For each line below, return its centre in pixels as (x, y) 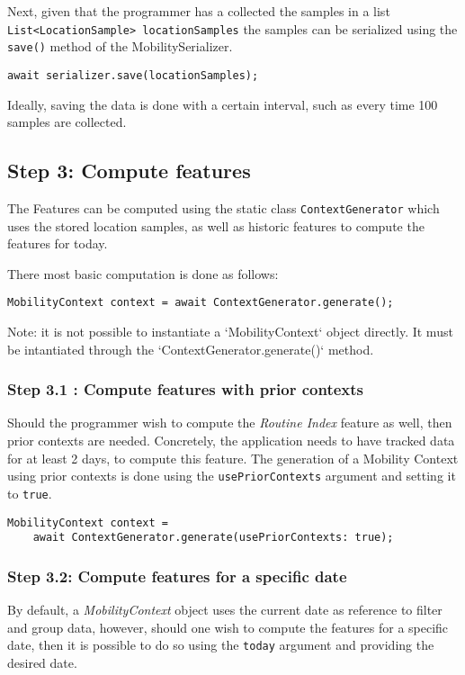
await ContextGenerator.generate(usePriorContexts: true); (213, 538)
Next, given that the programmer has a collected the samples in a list (199, 11)
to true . (30, 493)
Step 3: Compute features (129, 171)
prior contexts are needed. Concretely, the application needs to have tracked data (231, 441)
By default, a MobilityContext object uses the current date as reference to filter (225, 610)
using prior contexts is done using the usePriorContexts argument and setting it (232, 476)
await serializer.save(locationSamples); (133, 75)
